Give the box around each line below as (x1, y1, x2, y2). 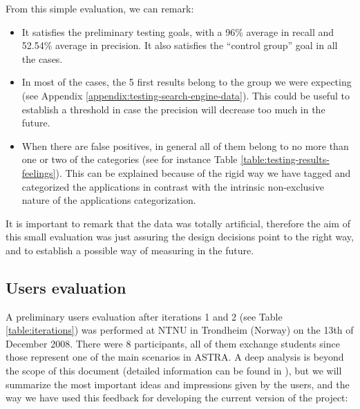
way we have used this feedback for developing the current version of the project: (6, 390, 348, 405)
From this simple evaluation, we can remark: (6, 1, 194, 15)
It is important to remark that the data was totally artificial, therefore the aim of (6, 216, 350, 230)
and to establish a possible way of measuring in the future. (6, 242, 254, 257)
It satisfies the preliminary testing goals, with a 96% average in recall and (21, 24, 334, 39)
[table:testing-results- (240, 152, 330, 167)
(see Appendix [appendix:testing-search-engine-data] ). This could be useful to (21, 88, 350, 102)
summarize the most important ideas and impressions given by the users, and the (6, 377, 350, 391)
